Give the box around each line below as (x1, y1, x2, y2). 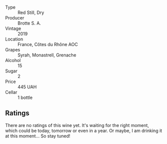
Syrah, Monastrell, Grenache (17, 52, 76, 58)
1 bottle (17, 94, 33, 100)
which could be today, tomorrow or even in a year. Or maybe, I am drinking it (5, 127, 163, 133)
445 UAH (17, 84, 37, 89)
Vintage (5, 25, 21, 31)
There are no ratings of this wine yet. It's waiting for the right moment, (5, 122, 150, 128)
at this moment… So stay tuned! (5, 132, 71, 139)
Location (5, 36, 23, 42)
